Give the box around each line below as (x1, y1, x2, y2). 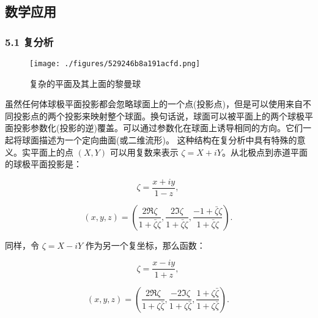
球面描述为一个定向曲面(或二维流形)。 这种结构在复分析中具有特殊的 (21, 134, 297, 146)
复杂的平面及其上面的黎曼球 (29, 77, 141, 89)
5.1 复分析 (5, 34, 54, 49)
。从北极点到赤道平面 (221, 145, 308, 158)
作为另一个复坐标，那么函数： (85, 238, 205, 251)
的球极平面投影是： (5, 157, 82, 170)
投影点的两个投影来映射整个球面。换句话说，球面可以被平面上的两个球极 (13, 109, 305, 122)
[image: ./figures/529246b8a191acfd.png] (29, 59, 201, 68)
